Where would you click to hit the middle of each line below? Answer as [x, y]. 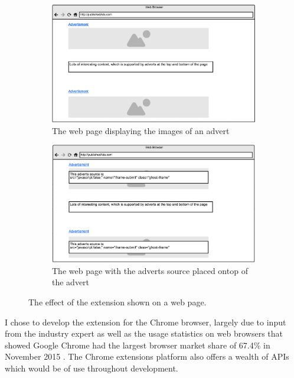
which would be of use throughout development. [92, 368]
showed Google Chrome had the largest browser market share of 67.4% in [138, 345]
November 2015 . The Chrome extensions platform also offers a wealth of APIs [147, 356]
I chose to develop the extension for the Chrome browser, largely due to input [146, 322]
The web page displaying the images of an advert [141, 130]
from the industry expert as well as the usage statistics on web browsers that [144, 333]
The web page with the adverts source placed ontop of [150, 270]
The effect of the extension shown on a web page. [117, 302]
